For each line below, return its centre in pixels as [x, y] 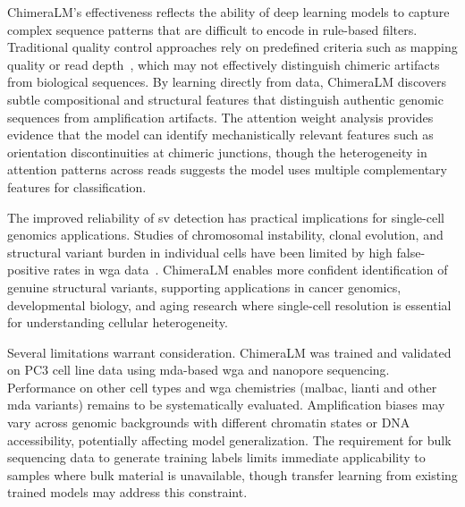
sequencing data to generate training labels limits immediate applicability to [216, 457]
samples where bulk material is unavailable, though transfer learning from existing [232, 474]
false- [411, 252]
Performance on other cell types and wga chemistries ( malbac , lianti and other [222, 387]
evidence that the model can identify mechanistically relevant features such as [220, 135]
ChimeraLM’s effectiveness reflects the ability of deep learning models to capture [228, 12]
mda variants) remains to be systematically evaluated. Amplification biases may [226, 405]
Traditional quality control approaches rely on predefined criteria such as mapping [232, 47]
